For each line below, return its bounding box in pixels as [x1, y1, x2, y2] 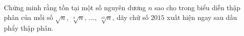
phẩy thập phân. [4, 23, 54, 33]
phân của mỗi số [4, 12, 53, 22]
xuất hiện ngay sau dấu [167, 12, 237, 22]
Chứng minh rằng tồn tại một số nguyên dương [4, 2, 146, 12]
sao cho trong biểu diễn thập [155, 2, 241, 12]
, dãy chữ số [112, 12, 149, 22]
